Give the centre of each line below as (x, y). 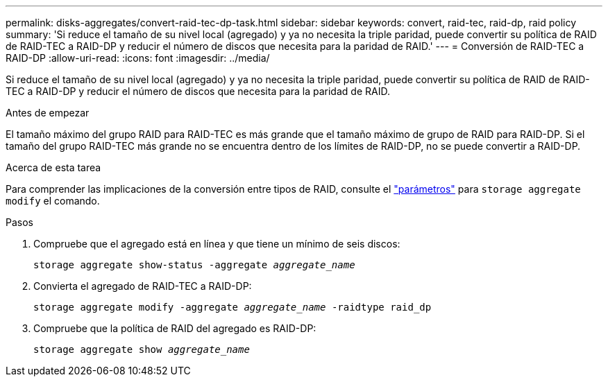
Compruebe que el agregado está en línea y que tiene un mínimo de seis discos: (217, 244)
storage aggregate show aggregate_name (142, 349)
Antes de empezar (48, 113)
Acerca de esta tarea (53, 167)
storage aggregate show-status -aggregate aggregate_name (194, 265)
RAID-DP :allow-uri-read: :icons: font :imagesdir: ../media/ (138, 58)
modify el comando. (53, 201)
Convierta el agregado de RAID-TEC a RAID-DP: (143, 286)
